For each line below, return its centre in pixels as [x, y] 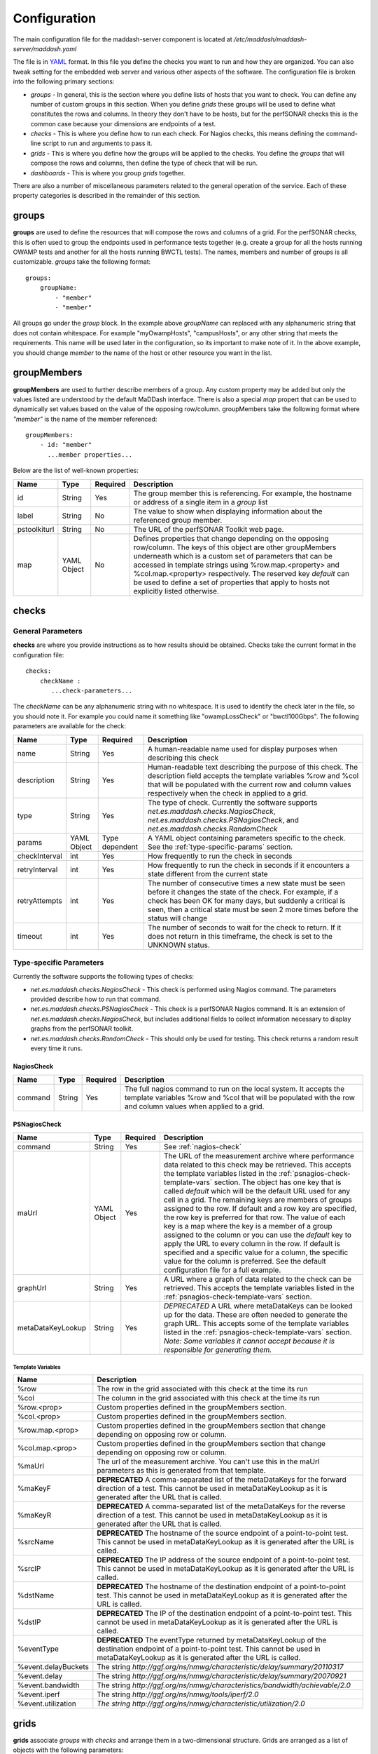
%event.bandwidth [48, 1685]
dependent [120, 847]
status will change [177, 918]
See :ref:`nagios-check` [202, 1147]
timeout [30, 936]
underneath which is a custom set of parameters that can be [233, 556]
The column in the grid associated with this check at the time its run [208, 1398]
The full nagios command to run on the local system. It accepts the [234, 1089]
